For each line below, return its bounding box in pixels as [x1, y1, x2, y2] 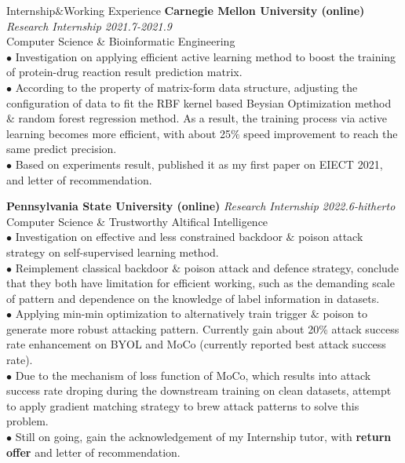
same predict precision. [6, 140, 117, 157]
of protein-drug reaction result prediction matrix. [6, 64, 243, 80]
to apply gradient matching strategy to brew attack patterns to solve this [6, 397, 359, 414]
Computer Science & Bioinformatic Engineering [6, 33, 235, 49]
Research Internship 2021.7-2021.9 [6, 17, 172, 34]
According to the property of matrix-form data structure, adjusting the [15, 78, 358, 95]
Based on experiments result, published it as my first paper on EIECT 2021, [15, 155, 383, 172]
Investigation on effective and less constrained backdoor [15, 228, 283, 245]
